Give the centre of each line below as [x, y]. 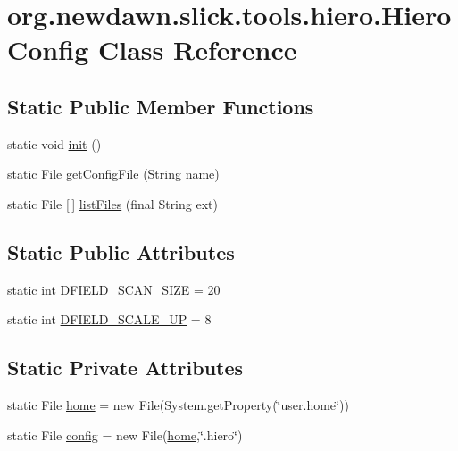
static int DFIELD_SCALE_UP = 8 [109, 319]
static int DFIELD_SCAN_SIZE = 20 [114, 289]
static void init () [54, 143]
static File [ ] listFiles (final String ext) [112, 203]
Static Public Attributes [121, 251]
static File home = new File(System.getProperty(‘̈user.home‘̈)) [178, 405]
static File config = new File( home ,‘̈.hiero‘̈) [125, 434]
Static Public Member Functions [161, 106]
